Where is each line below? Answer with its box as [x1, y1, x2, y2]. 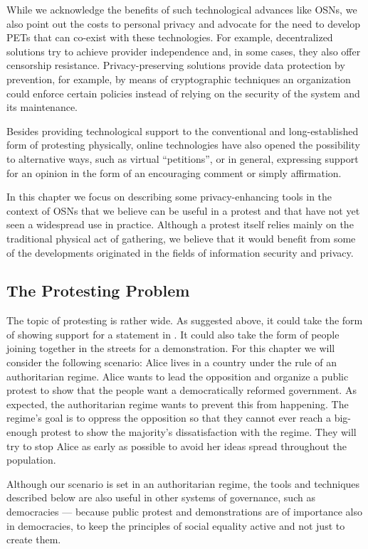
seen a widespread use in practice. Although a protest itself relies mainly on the [6, 217, 354, 232]
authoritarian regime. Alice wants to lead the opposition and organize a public [6, 368, 349, 383]
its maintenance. [6, 100, 78, 114]
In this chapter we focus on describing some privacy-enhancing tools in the [6, 189, 332, 204]
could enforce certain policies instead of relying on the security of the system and [6, 85, 360, 100]
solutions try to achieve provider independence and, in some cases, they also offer [6, 43, 361, 58]
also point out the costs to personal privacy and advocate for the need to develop [6, 16, 361, 31]
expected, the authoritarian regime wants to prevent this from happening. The [6, 396, 349, 411]
